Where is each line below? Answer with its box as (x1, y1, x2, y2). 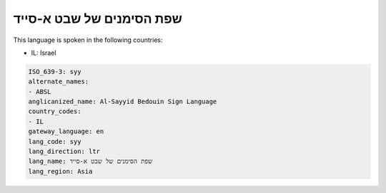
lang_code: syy (28, 137, 81, 145)
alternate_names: (28, 78, 89, 85)
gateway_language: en (28, 127, 104, 135)
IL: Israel (31, 48, 56, 57)
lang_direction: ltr (28, 147, 100, 156)
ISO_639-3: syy (28, 68, 81, 75)
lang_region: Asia (28, 167, 93, 175)
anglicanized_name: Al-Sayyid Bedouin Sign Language (28, 98, 217, 106)
